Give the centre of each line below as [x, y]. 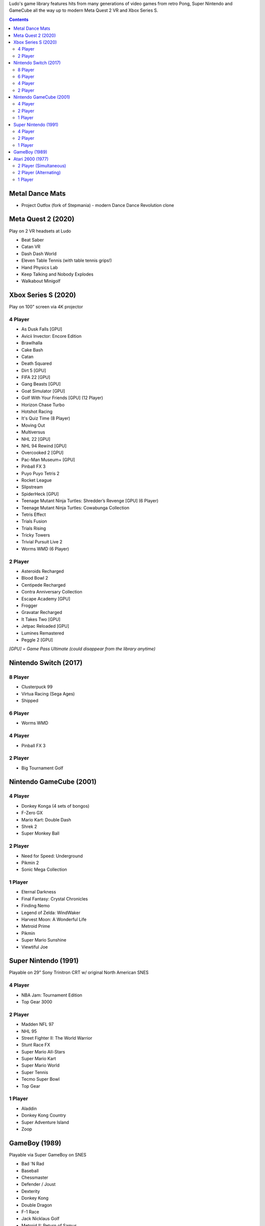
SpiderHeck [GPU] [40, 494]
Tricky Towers [36, 535]
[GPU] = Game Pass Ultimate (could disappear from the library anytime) [82, 649]
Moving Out [33, 425]
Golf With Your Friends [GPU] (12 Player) [62, 398]
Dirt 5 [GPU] [34, 370]
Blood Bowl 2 [35, 578]
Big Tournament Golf [42, 768]
